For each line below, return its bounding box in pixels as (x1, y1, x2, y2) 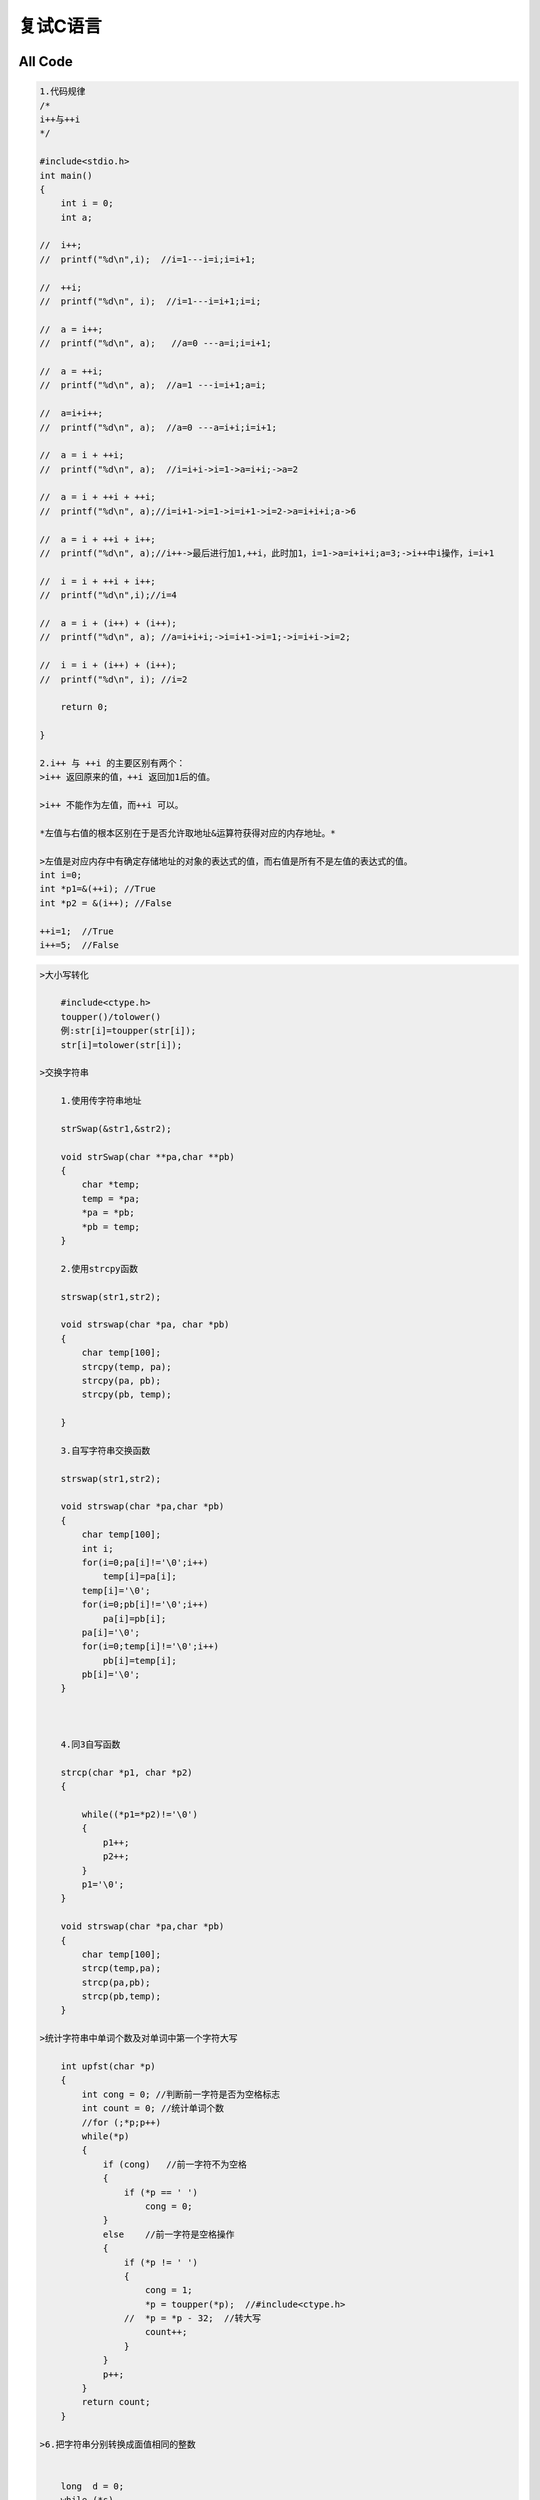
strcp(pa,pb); (81, 1976, 151, 1988)
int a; (60, 211, 93, 223)
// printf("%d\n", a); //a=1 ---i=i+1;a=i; (39, 380, 267, 391)
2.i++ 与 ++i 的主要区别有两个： (39, 757, 186, 769)
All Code (18, 53, 74, 70)
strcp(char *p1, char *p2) (60, 1766, 194, 1778)
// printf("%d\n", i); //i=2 (39, 673, 188, 685)
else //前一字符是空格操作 (102, 2228, 235, 2240)
